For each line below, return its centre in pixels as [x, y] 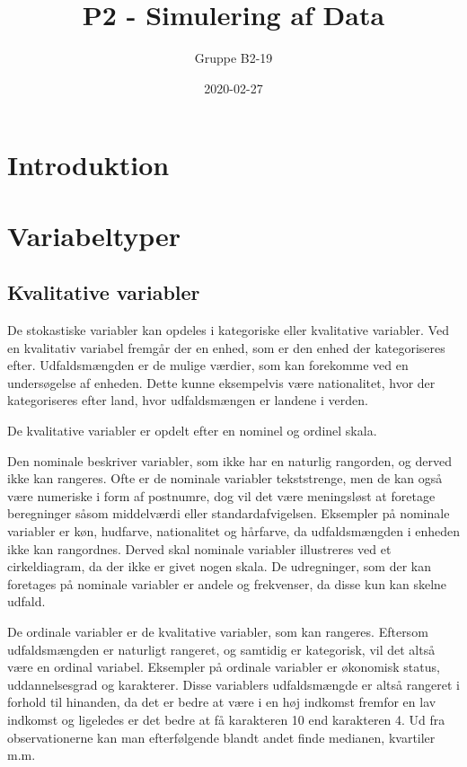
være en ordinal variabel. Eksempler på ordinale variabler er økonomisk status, [224, 667]
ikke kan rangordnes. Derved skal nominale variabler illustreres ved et [199, 548]
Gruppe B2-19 [233, 58]
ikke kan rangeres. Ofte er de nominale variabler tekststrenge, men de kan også [225, 478]
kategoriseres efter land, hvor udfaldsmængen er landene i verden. [188, 400]
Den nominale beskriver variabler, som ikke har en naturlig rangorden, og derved [230, 460]
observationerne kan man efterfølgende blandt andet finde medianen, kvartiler [221, 737]
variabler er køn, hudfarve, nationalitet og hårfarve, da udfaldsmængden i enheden [233, 531]
